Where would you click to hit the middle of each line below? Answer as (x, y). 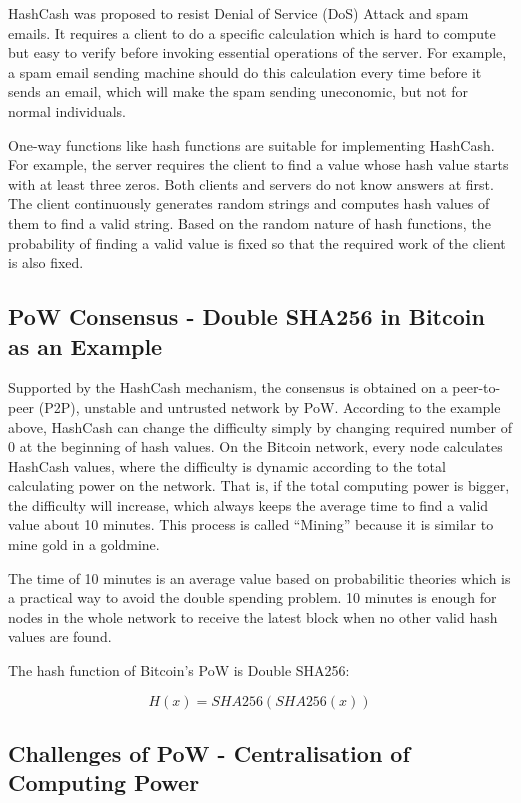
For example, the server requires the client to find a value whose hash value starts (258, 164)
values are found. (60, 636)
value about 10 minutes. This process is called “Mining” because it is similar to (251, 524)
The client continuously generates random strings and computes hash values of (249, 203)
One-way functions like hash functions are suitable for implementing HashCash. (251, 144)
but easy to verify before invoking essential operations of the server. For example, (257, 52)
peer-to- (476, 387)
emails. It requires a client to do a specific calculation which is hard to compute (252, 32)
